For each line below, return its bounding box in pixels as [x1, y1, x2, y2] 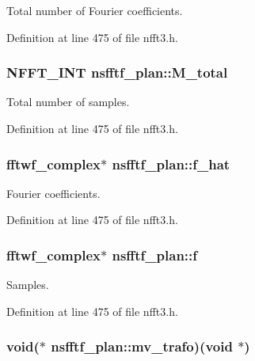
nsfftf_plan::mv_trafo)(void [51, 336, 233, 356]
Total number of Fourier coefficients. [6, 2, 183, 18]
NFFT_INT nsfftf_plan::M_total [6, 63, 228, 82]
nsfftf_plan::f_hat [112, 154, 230, 173]
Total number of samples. [6, 93, 130, 110]
